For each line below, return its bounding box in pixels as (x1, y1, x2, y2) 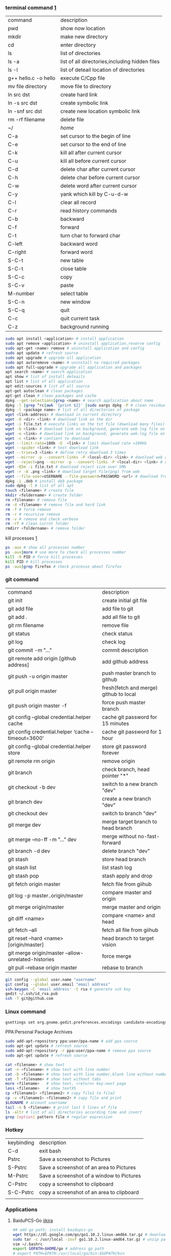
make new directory (60, 33, 108, 40)
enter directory (60, 41, 96, 48)
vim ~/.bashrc (12, 1241, 43, 1247)
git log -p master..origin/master (8, 892, 83, 899)
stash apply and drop (101, 872, 153, 879)
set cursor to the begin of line (60, 133, 131, 140)
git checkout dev (8, 810, 48, 817)
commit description (101, 647, 149, 654)
